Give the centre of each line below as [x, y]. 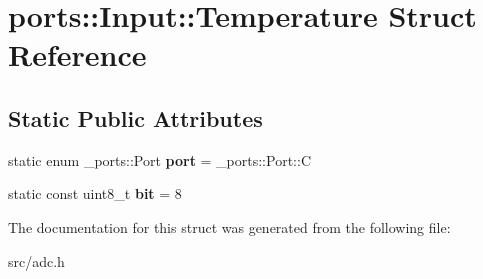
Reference [77, 54]
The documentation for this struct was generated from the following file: [229, 226]
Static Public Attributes [135, 117]
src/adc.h [36, 260]
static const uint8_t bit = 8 [95, 193]
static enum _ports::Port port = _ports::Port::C [159, 159]
